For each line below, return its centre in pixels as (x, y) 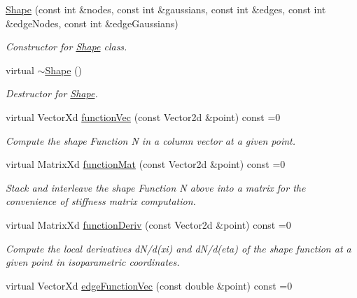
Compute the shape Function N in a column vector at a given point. (151, 140)
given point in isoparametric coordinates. (93, 262)
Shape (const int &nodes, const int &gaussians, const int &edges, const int (166, 9)
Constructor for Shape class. (66, 47)
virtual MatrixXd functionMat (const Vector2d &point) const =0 (146, 164)
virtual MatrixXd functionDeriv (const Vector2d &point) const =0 (148, 224)
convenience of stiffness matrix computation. (101, 201)
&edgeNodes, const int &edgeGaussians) (92, 23)
